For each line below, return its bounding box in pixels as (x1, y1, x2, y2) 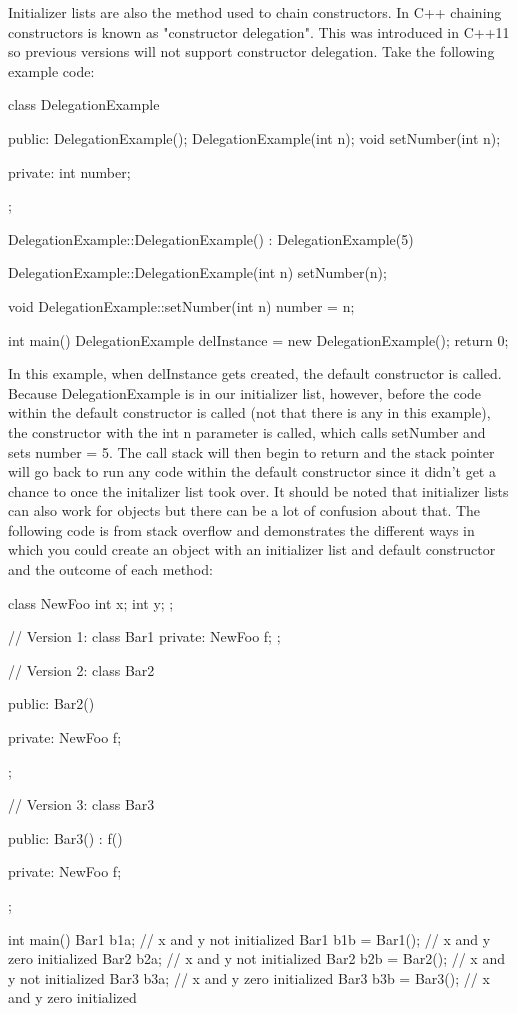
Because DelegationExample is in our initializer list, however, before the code (8, 382, 482, 403)
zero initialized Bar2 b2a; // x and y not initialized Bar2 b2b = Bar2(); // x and (8, 948, 505, 969)
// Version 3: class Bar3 (8, 794, 155, 815)
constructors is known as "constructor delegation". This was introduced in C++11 (8, 21, 510, 42)
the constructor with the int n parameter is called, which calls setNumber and (8, 421, 486, 442)
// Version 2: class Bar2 (8, 659, 155, 680)
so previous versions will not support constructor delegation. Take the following (8, 41, 495, 62)
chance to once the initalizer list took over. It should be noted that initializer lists (8, 480, 509, 501)
